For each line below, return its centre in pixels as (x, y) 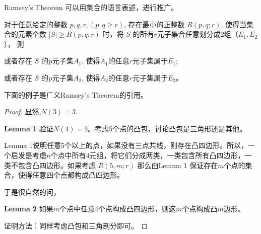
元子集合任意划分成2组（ (198, 34)
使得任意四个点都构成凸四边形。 (71, 175)
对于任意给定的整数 (36, 24)
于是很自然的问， (32, 191)
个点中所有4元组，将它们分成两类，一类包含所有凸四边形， (148, 155)
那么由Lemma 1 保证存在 (178, 165)
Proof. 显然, (23, 111)
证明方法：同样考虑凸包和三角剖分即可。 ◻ (76, 225)
